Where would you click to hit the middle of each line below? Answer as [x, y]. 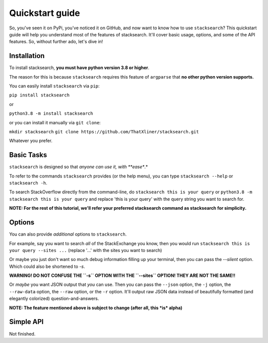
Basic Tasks [28, 155]
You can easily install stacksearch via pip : [54, 86]
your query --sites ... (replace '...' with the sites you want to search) [86, 250]
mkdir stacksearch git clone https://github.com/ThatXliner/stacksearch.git [104, 131]
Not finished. [22, 334]
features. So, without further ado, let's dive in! [56, 42]
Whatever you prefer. [31, 141]
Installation [27, 56]
